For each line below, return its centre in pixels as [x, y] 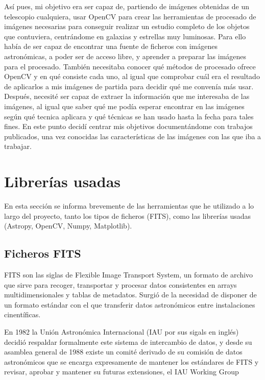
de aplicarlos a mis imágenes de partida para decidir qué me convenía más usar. [129, 86]
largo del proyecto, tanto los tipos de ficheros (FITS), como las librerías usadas [128, 216]
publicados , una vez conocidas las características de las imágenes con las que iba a [133, 136]
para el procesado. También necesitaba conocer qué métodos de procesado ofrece [130, 66]
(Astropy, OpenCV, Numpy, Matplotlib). [68, 226]
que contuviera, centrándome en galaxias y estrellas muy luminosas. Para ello [125, 36]
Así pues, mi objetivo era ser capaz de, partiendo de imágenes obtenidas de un [127, 6]
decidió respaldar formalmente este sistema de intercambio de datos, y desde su [128, 341]
